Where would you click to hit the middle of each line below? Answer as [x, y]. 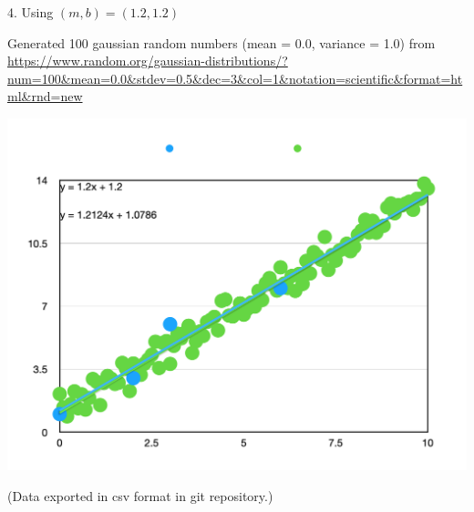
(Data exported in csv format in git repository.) [140, 495]
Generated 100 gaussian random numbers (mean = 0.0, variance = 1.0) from [222, 42]
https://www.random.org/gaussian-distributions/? [148, 61]
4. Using [31, 12]
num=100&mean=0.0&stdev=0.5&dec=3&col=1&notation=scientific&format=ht [235, 78]
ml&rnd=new [45, 96]
